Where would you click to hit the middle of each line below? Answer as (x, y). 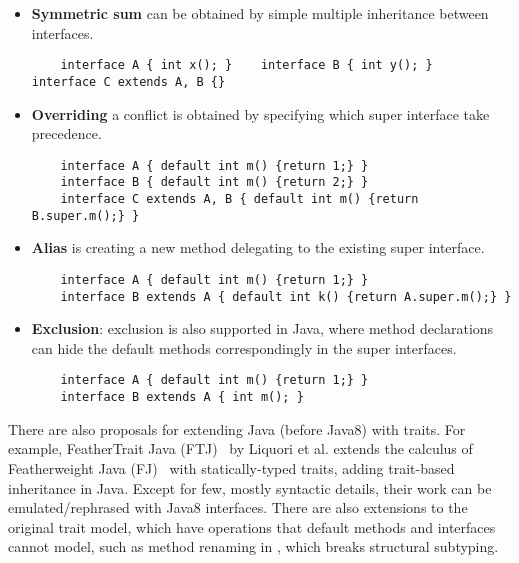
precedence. (66, 133)
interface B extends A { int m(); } (182, 397)
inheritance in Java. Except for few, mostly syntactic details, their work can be (250, 487)
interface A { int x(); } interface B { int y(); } (246, 65)
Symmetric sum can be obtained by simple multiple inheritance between (260, 13)
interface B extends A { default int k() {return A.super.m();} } (286, 296)
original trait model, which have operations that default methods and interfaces (252, 526)
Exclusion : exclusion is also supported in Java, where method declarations (262, 328)
